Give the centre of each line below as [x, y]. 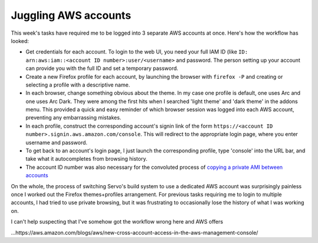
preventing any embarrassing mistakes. [74, 118]
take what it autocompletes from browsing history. [86, 159]
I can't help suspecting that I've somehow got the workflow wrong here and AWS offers [117, 222]
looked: [20, 41]
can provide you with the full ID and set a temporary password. [102, 68]
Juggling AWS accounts [71, 15]
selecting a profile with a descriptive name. [78, 85]
